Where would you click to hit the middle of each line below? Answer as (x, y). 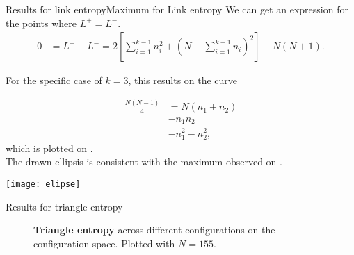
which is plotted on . (49, 148)
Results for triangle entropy (64, 206)
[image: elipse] (43, 184)
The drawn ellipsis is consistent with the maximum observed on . (144, 162)
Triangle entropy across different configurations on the (154, 230)
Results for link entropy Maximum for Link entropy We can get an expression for (177, 9)
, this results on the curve (183, 80)
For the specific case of (54, 80)
